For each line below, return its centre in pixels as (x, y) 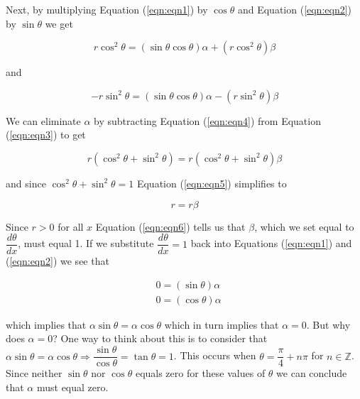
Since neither (34, 373)
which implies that (46, 324)
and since (26, 183)
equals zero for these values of (200, 373)
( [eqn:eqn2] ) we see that (58, 261)
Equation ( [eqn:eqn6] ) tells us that (170, 226)
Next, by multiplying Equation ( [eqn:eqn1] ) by (107, 9)
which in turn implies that (222, 324)
